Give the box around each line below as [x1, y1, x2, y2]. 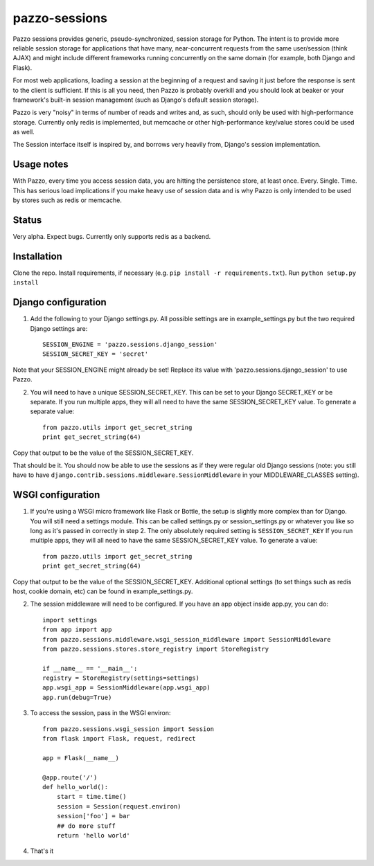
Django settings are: [30, 324, 88, 332]
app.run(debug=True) [42, 693, 112, 701]
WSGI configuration [12, 489, 100, 501]
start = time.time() [56, 793, 127, 801]
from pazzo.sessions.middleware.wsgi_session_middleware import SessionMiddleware [42, 635, 331, 643]
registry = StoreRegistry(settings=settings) [42, 674, 200, 682]
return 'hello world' [56, 831, 131, 839]
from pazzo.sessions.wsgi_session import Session [42, 725, 215, 733]
